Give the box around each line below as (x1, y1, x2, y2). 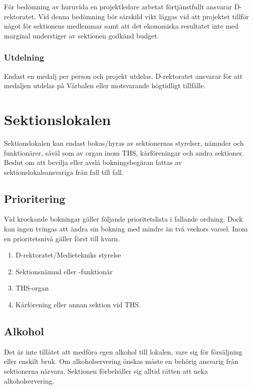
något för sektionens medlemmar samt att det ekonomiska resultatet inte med (4, 21, 239, 31)
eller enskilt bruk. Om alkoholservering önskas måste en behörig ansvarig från (4, 356, 238, 366)
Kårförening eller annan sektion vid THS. (15, 299, 141, 310)
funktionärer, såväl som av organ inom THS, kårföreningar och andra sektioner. (4, 147, 244, 158)
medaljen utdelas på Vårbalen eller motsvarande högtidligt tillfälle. (4, 80, 206, 91)
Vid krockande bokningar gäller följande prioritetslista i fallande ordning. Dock (4, 214, 243, 224)
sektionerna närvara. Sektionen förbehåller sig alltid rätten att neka (4, 366, 208, 376)
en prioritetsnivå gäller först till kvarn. (4, 233, 120, 243)
